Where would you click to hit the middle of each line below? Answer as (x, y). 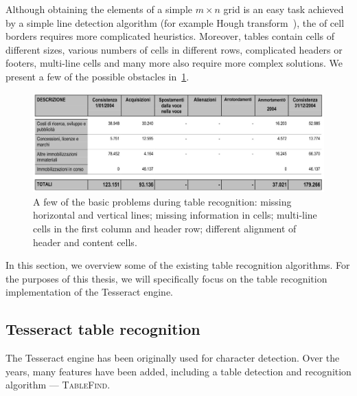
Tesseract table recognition (103, 329)
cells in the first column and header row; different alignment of (165, 229)
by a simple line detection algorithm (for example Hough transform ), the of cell (175, 22)
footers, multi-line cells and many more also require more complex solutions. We (174, 63)
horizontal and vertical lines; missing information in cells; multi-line (175, 215)
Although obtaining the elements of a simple (99, 9)
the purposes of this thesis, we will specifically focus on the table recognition (166, 278)
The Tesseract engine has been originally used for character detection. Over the (173, 358)
